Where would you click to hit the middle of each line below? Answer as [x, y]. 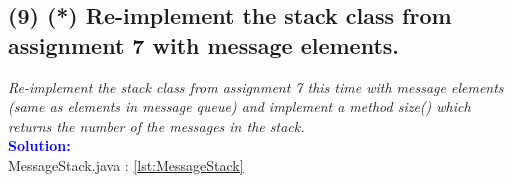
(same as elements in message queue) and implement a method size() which [239, 106]
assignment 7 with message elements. [204, 44]
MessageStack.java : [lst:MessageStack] [126, 164]
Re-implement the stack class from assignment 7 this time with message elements [256, 86]
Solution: [39, 145]
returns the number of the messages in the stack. [156, 125]
